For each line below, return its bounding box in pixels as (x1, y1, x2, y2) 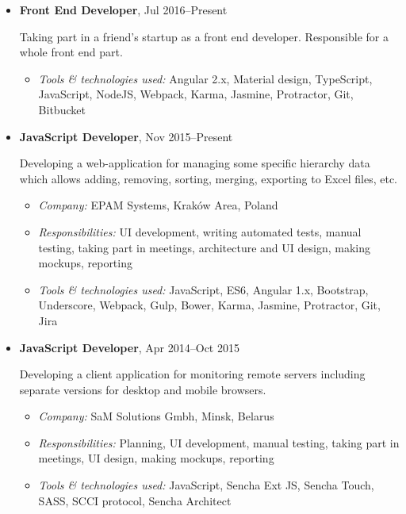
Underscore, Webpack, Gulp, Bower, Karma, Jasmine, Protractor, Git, (38, 297, 381, 313)
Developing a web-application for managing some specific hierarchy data (19, 155, 370, 171)
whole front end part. (19, 44, 123, 60)
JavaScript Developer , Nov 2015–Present (19, 128, 233, 144)
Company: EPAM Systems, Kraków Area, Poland (38, 197, 278, 213)
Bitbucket (38, 101, 86, 117)
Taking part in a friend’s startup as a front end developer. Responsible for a (19, 28, 389, 44)
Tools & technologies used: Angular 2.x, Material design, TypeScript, (38, 70, 373, 86)
